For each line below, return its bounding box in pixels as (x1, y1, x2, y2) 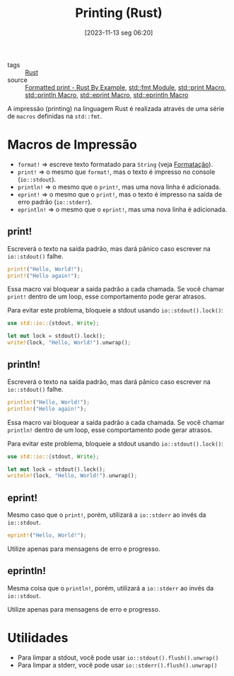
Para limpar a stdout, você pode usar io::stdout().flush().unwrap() (17, 653, 219, 662)
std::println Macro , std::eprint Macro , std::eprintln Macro (25, 91, 189, 99)
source (7, 76, 28, 84)
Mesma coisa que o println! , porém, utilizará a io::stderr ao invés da (7, 583, 214, 592)
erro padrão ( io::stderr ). (17, 197, 93, 206)
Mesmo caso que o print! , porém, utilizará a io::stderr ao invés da (7, 511, 206, 519)
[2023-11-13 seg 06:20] (84, 28, 153, 37)
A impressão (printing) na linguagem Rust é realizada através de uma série (7, 104, 225, 112)
